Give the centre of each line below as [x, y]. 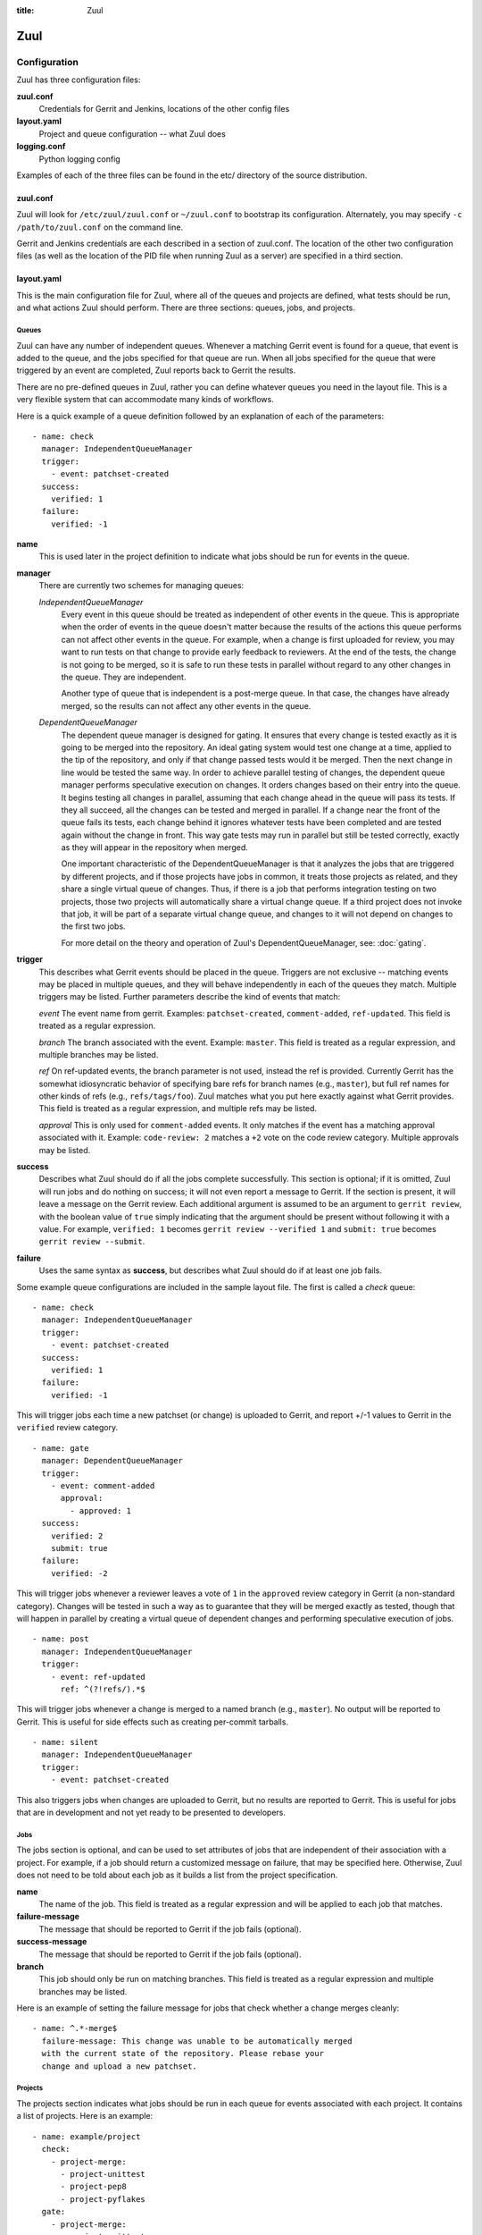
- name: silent [66, 1742]
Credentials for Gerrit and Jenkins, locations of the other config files [164, 108]
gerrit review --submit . [92, 1242]
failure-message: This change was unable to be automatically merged [197, 2041]
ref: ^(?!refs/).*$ [103, 1689]
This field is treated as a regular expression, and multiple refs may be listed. [178, 1109]
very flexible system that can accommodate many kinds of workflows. [145, 400]
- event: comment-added [103, 1486]
